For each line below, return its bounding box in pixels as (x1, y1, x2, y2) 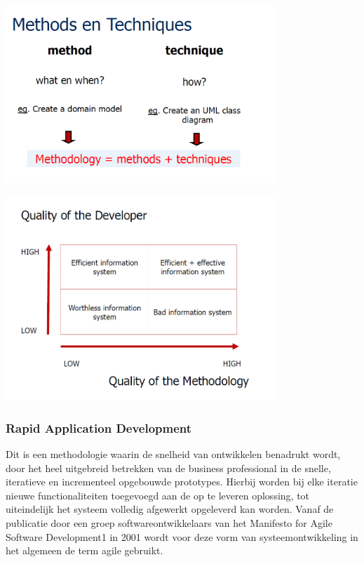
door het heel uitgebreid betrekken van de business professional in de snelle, (6, 460, 331, 475)
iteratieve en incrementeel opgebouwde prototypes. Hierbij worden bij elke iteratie (6, 474, 358, 489)
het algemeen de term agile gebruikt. (6, 543, 163, 558)
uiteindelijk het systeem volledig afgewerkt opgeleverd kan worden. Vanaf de (6, 502, 334, 516)
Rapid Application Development (6, 419, 192, 436)
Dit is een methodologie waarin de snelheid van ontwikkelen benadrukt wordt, (6, 446, 341, 461)
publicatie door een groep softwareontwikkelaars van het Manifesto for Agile (6, 515, 332, 530)
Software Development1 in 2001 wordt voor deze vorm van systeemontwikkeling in (6, 529, 358, 544)
